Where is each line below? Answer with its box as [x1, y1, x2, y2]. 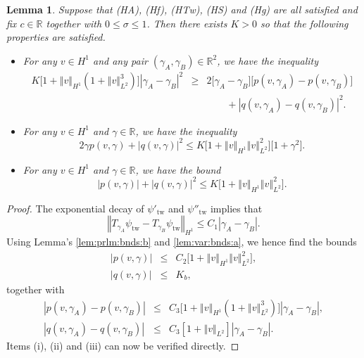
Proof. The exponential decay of [6, 200, 144, 215]
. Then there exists [146, 15, 227, 30]
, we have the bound [135, 162, 221, 177]
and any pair [93, 53, 148, 68]
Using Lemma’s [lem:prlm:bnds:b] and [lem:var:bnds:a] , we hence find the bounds [6, 234, 357, 249]
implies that [210, 200, 263, 215]
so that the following [260, 15, 349, 30]
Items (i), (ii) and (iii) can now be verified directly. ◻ [6, 338, 239, 352]
